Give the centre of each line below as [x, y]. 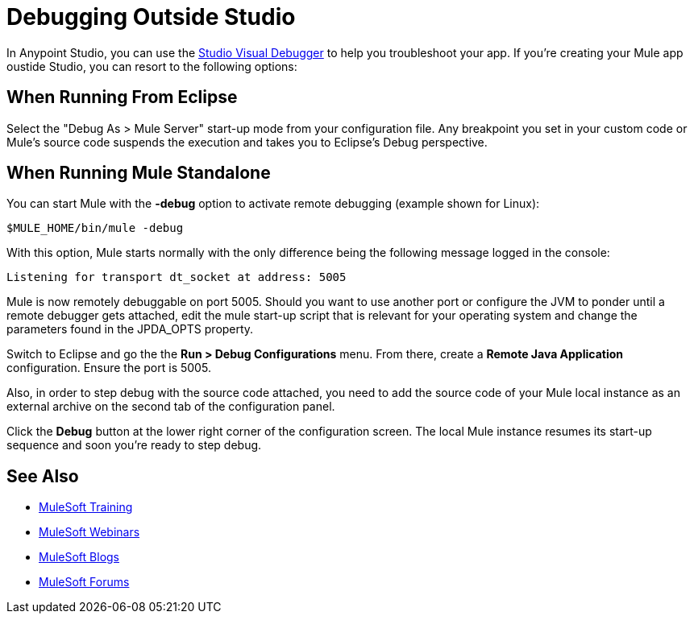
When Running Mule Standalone [139, 173]
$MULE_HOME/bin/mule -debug [95, 228]
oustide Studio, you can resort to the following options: [152, 66]
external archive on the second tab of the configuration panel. [171, 407]
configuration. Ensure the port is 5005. [109, 368]
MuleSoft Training [86, 507]
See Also [43, 476]
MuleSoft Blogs [79, 557]
